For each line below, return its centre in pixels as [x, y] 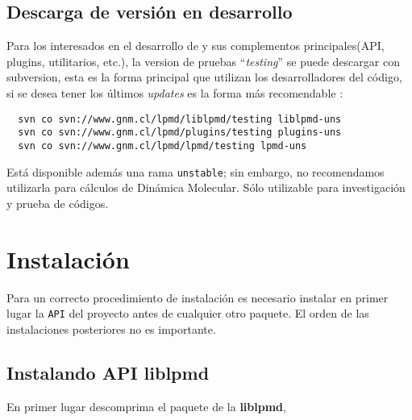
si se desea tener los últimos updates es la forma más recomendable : [175, 92]
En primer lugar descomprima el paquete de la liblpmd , [146, 406]
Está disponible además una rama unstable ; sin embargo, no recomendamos [196, 171]
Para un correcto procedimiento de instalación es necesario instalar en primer [198, 297]
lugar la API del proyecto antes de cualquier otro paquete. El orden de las [188, 313]
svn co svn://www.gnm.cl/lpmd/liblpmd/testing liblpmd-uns [180, 119]
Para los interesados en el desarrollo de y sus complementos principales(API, [196, 46]
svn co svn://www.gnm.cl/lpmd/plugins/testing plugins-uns [180, 133]
